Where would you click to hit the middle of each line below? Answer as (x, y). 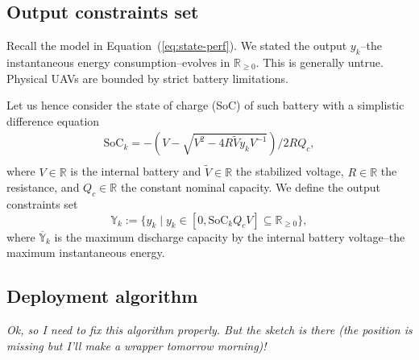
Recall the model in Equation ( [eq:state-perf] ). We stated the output (177, 46)
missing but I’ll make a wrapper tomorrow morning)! (137, 345)
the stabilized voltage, (290, 171)
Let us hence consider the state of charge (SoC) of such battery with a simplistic (205, 105)
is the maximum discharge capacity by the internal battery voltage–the (230, 236)
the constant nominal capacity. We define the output (250, 187)
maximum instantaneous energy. (86, 252)
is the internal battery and (136, 171)
